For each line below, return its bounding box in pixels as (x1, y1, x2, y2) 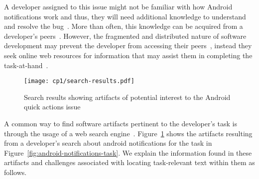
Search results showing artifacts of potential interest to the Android (24, 91, 231, 102)
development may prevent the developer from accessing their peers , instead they (4, 40, 252, 51)
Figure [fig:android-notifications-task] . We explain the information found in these (4, 147, 252, 158)
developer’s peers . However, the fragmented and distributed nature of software (4, 30, 247, 41)
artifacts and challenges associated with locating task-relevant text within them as (4, 157, 255, 168)
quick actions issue (24, 101, 81, 112)
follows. (4, 167, 27, 177)
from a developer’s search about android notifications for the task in (4, 138, 212, 148)
